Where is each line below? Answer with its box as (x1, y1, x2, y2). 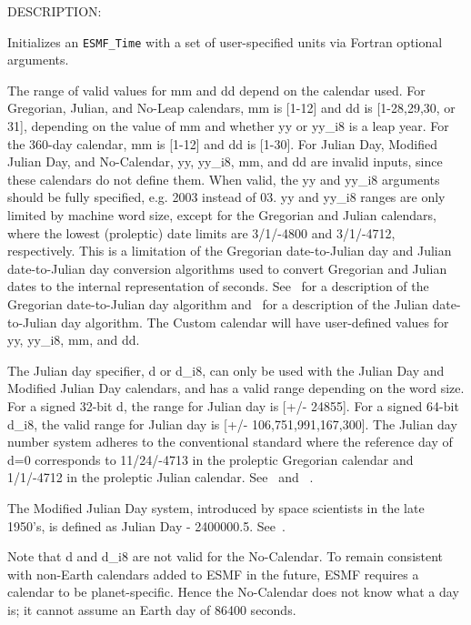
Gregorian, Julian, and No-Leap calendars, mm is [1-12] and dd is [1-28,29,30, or (7, 98, 456, 117)
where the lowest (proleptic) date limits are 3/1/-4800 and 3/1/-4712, (7, 223, 396, 242)
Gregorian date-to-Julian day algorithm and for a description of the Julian (7, 294, 428, 313)
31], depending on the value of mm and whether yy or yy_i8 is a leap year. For (7, 116, 449, 136)
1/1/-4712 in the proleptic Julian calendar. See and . (7, 468, 314, 487)
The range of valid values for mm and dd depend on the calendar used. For (7, 80, 426, 99)
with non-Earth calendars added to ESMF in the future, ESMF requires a (7, 564, 419, 583)
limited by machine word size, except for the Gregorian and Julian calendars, (7, 206, 436, 224)
